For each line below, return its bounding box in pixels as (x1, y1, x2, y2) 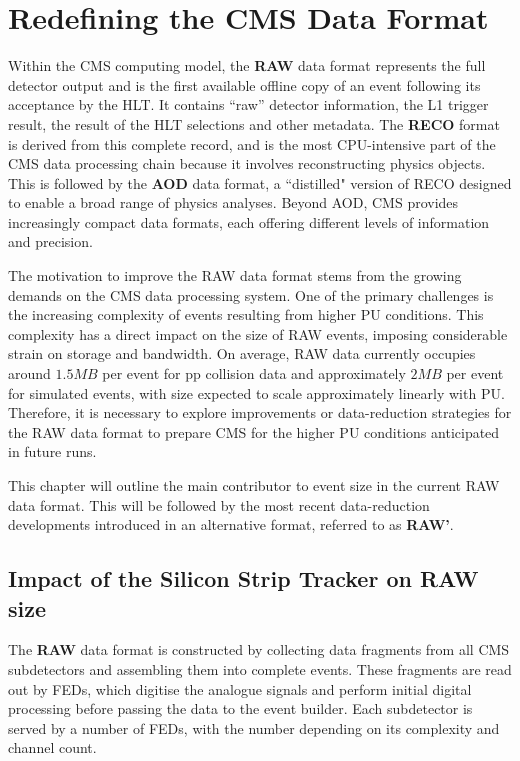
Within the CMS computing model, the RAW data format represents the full (8, 55, 486, 76)
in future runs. (8, 441, 97, 462)
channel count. (8, 737, 97, 758)
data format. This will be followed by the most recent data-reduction (8, 494, 430, 515)
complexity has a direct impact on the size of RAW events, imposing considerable (8, 323, 508, 344)
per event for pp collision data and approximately (102, 363, 406, 384)
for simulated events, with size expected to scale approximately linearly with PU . (8, 382, 505, 403)
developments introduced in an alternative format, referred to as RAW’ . (8, 514, 454, 535)
